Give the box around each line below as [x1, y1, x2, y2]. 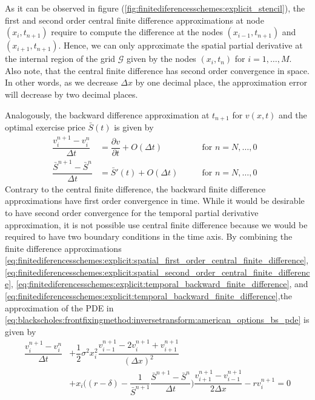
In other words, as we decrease [5, 76, 118, 89]
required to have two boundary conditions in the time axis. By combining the [5, 230, 293, 243]
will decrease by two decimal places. [5, 87, 138, 100]
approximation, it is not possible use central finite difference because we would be [5, 218, 308, 231]
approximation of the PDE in [5, 301, 114, 314]
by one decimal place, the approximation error [135, 76, 307, 89]
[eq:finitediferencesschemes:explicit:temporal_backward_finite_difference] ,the [5, 290, 293, 302]
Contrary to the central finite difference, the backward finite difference [5, 182, 266, 195]
